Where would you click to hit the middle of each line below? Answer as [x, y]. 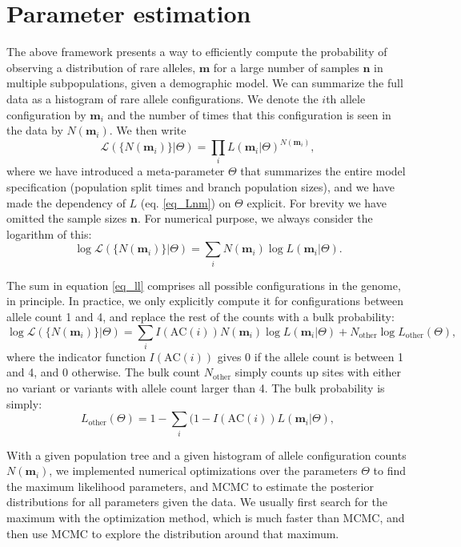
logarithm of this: [49, 233]
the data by [35, 130]
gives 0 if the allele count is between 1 [311, 356]
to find [390, 471]
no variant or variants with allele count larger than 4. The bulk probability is [196, 388]
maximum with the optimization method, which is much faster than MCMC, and [206, 517]
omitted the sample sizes [67, 218]
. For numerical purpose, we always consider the [255, 218]
